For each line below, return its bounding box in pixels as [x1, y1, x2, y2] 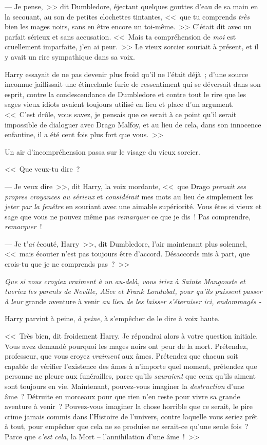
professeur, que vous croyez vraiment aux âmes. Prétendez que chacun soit [5, 350, 238, 361]
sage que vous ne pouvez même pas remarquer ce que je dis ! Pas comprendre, [5, 211, 251, 221]
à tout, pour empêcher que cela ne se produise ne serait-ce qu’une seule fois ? [5, 421, 249, 432]
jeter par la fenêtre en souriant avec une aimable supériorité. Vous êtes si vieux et [5, 201, 262, 212]
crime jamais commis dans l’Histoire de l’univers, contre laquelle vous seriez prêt [5, 411, 258, 421]
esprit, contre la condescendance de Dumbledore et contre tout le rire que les [5, 88, 246, 99]
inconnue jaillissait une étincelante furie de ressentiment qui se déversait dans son [5, 79, 261, 89]
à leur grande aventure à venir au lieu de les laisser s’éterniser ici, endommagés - [5, 295, 261, 306]
